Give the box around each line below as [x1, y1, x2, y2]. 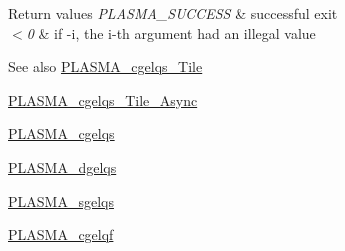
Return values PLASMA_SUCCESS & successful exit [8, 3, 338, 23]
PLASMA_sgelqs [8, 190, 114, 211]
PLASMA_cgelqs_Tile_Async [8, 89, 198, 110]
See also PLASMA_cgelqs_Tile [8, 56, 203, 77]
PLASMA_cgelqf [8, 224, 114, 245]
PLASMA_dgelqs [8, 156, 117, 177]
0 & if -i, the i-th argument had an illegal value [26, 22, 316, 43]
